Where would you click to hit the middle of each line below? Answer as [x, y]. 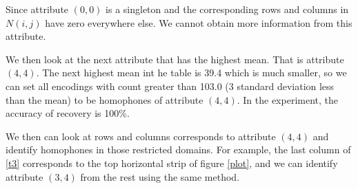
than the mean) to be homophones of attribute [105, 99]
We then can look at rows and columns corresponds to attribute [141, 136]
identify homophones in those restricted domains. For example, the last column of [178, 149]
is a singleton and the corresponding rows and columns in [227, 9]
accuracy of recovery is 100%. [68, 113]
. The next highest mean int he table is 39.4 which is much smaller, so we [191, 73]
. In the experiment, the [287, 99]
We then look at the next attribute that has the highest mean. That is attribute [175, 59]
